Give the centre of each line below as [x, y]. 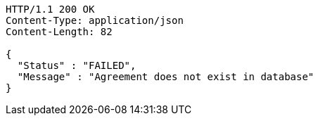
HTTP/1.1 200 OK [50, 9]
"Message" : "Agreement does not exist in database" [166, 77]
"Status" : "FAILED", [77, 65]
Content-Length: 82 [59, 32]
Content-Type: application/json [95, 20]
